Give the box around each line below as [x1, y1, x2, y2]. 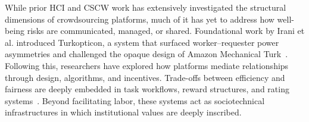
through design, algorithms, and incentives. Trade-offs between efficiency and [5, 71, 285, 83]
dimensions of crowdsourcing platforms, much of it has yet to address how [5, 12, 274, 25]
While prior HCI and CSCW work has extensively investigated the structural [5, 1, 286, 13]
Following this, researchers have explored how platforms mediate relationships [5, 59, 289, 71]
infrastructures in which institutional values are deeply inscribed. [5, 106, 242, 118]
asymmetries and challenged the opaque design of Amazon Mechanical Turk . [5, 48, 288, 60]
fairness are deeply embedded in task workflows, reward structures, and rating [5, 83, 289, 95]
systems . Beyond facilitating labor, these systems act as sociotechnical [5, 94, 265, 107]
